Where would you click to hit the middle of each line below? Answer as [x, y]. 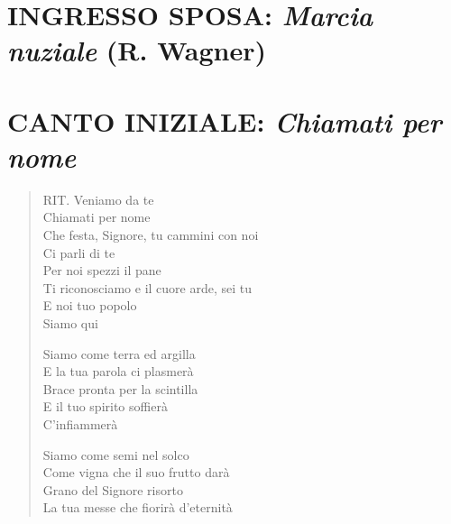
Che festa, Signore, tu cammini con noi [151, 235]
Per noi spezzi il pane [102, 270]
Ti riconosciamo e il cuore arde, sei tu [147, 287]
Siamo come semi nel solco [116, 454]
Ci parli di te [79, 252]
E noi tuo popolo [90, 305]
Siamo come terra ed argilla [119, 353]
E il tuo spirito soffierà [105, 406]
